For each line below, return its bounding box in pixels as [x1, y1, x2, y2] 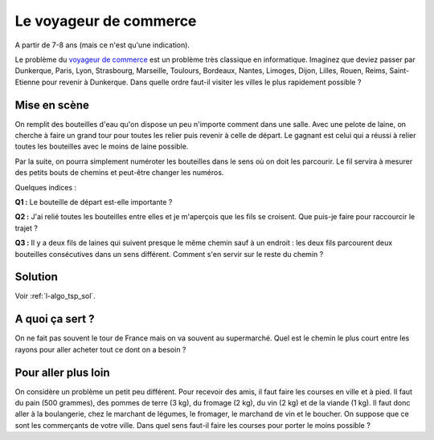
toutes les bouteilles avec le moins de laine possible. [14, 141, 189, 152]
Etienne [14, 77, 40, 87]
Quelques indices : [14, 182, 77, 192]
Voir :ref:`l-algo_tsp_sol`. [14, 291, 96, 301]
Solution [14, 270, 58, 284]
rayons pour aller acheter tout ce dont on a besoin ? [14, 344, 186, 354]
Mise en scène [14, 98, 90, 112]
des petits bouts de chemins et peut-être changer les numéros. [14, 168, 224, 177]
